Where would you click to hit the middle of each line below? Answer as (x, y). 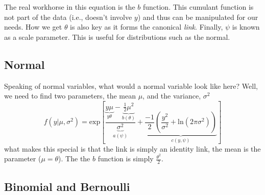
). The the (74, 159)
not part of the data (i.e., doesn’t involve (68, 17)
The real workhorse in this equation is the (70, 7)
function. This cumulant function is (198, 7)
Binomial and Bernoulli (67, 186)
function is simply (126, 159)
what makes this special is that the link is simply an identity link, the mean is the (132, 148)
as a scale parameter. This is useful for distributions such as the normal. (117, 36)
